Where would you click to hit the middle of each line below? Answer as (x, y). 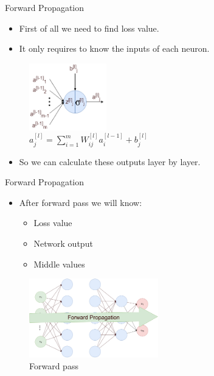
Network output (63, 243)
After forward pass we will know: (81, 202)
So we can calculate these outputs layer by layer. (110, 161)
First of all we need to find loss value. (89, 28)
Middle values (59, 264)
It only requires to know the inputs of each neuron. (114, 48)
